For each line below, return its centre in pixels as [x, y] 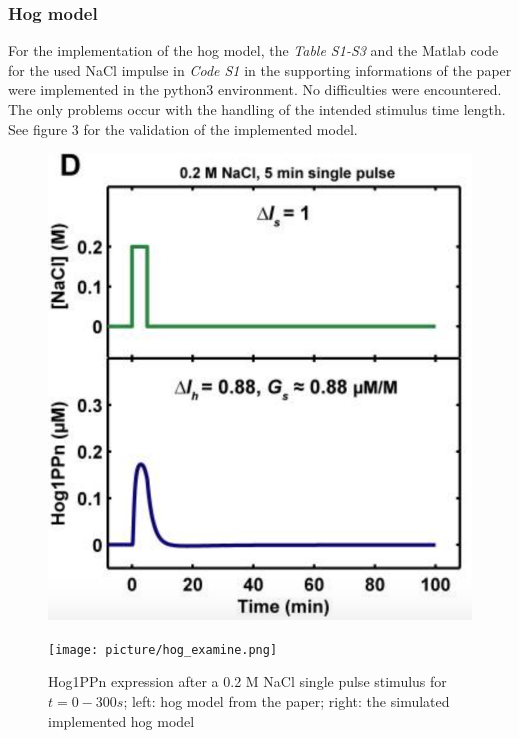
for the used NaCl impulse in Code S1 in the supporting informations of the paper [260, 69]
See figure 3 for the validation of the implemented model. [183, 128]
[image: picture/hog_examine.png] [163, 649]
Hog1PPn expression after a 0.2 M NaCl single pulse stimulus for [247, 681]
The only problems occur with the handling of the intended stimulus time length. [257, 109]
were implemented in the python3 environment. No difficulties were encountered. [255, 89]
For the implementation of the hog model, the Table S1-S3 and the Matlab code [253, 50]
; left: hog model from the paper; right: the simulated [286, 701]
